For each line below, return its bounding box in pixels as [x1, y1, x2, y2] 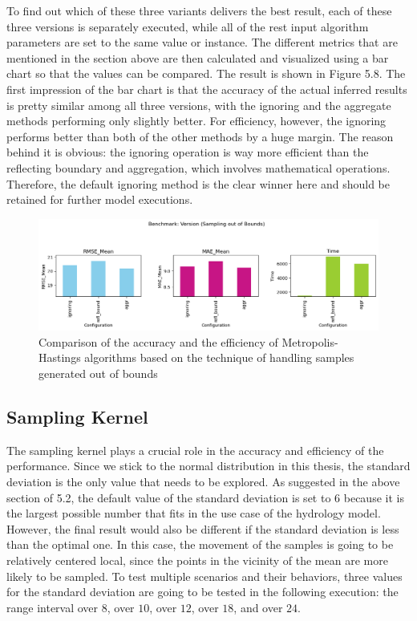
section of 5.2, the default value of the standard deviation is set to [6, 489, 331, 505]
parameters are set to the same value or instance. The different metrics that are [6, 34, 398, 51]
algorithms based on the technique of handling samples [84, 349, 354, 366]
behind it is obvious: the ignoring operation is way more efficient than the [6, 144, 369, 160]
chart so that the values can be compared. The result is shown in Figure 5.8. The [6, 65, 406, 82]
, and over [233, 599, 283, 615]
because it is [343, 489, 404, 505]
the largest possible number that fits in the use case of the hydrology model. [6, 505, 381, 522]
